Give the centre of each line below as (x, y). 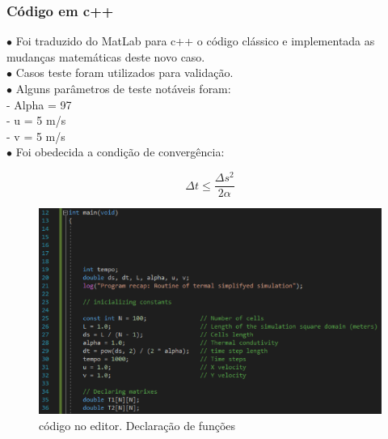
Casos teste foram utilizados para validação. (124, 72)
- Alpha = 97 (39, 104)
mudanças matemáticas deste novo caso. (106, 56)
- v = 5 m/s (36, 136)
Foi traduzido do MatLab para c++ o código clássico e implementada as (195, 41)
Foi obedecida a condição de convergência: (120, 152)
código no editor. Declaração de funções (137, 425)
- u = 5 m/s (36, 120)
